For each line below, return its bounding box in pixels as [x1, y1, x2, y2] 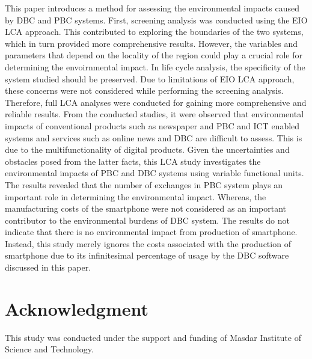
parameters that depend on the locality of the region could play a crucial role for [5, 49, 302, 61]
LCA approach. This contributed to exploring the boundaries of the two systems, [5, 25, 304, 38]
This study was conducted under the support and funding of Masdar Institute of [5, 331, 301, 343]
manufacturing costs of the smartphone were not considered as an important [5, 202, 287, 215]
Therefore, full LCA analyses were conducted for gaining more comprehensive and [5, 96, 307, 108]
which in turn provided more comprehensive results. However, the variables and [5, 37, 298, 49]
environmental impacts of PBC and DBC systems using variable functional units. [5, 167, 304, 179]
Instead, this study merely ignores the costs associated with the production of [5, 237, 291, 250]
